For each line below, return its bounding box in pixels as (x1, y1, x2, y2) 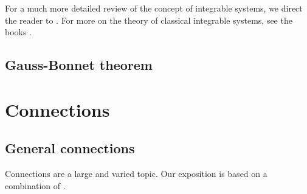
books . (5, 26, 32, 38)
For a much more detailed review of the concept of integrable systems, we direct (5, 2, 303, 14)
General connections (5, 139, 135, 158)
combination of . (5, 179, 66, 192)
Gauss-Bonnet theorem (5, 55, 153, 74)
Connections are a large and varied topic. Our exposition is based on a (5, 167, 267, 180)
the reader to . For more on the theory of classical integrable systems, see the (5, 13, 292, 26)
